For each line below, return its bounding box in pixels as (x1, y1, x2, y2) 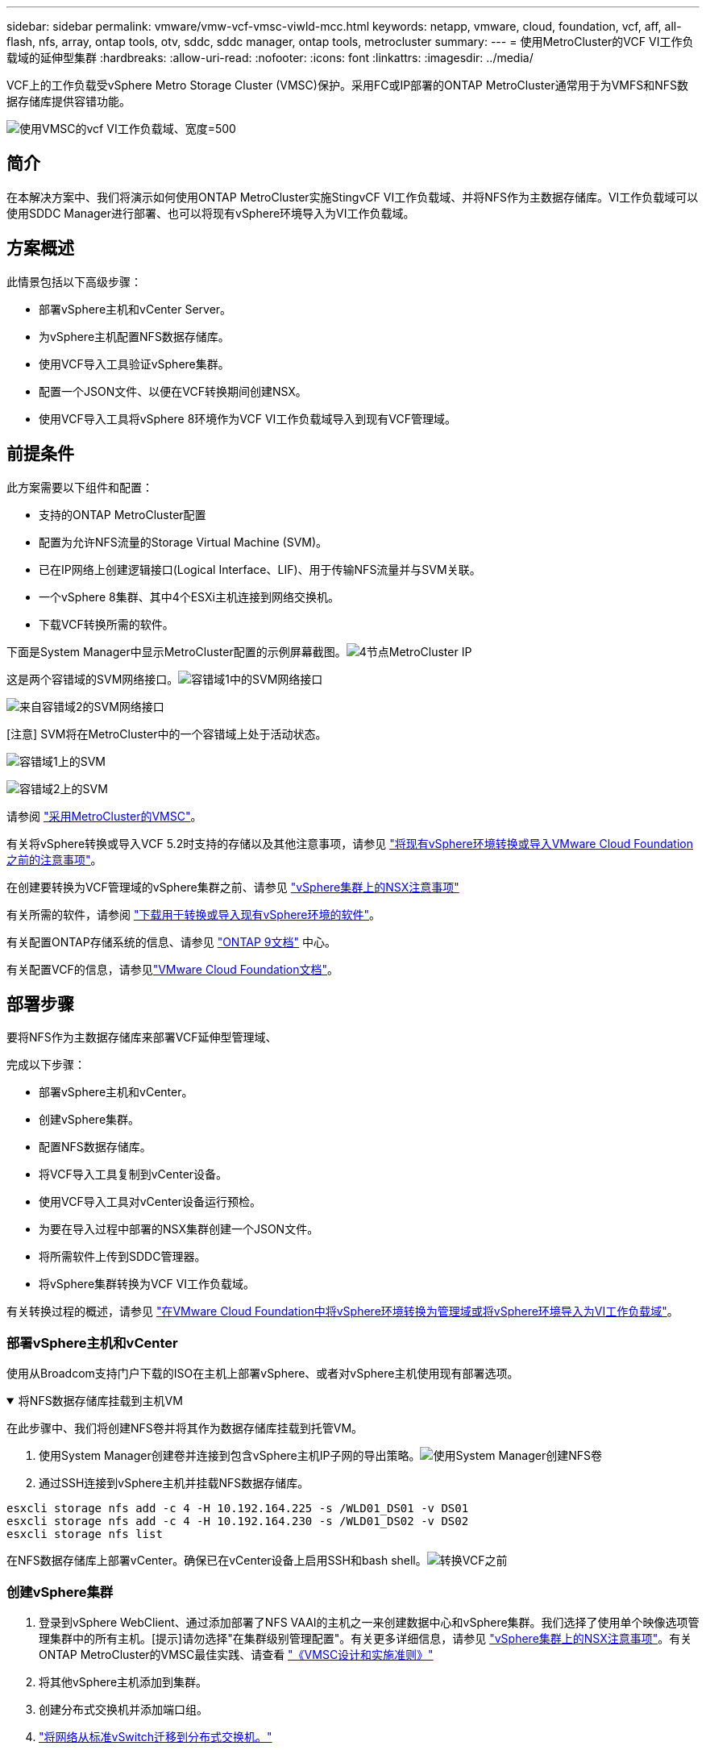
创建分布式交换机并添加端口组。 (39, 1702, 208, 1716)
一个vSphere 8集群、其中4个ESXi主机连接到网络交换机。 (39, 589, 339, 604)
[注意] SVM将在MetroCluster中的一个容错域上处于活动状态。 (6, 726, 327, 741)
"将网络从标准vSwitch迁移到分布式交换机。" (39, 1729, 272, 1744)
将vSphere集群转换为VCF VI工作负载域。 (39, 1277, 255, 1291)
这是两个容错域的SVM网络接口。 (6, 671, 179, 686)
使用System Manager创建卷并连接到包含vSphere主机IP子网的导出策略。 (39, 1449, 421, 1463)
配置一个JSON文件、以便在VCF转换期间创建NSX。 (39, 384, 307, 398)
